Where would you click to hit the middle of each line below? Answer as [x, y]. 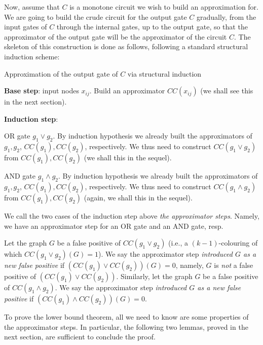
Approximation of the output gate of [61, 73]
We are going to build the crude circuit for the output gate [96, 16]
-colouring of [238, 243]
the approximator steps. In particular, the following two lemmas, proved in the [126, 326]
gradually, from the [227, 16]
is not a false [234, 265]
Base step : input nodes [42, 91]
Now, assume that [32, 7]
